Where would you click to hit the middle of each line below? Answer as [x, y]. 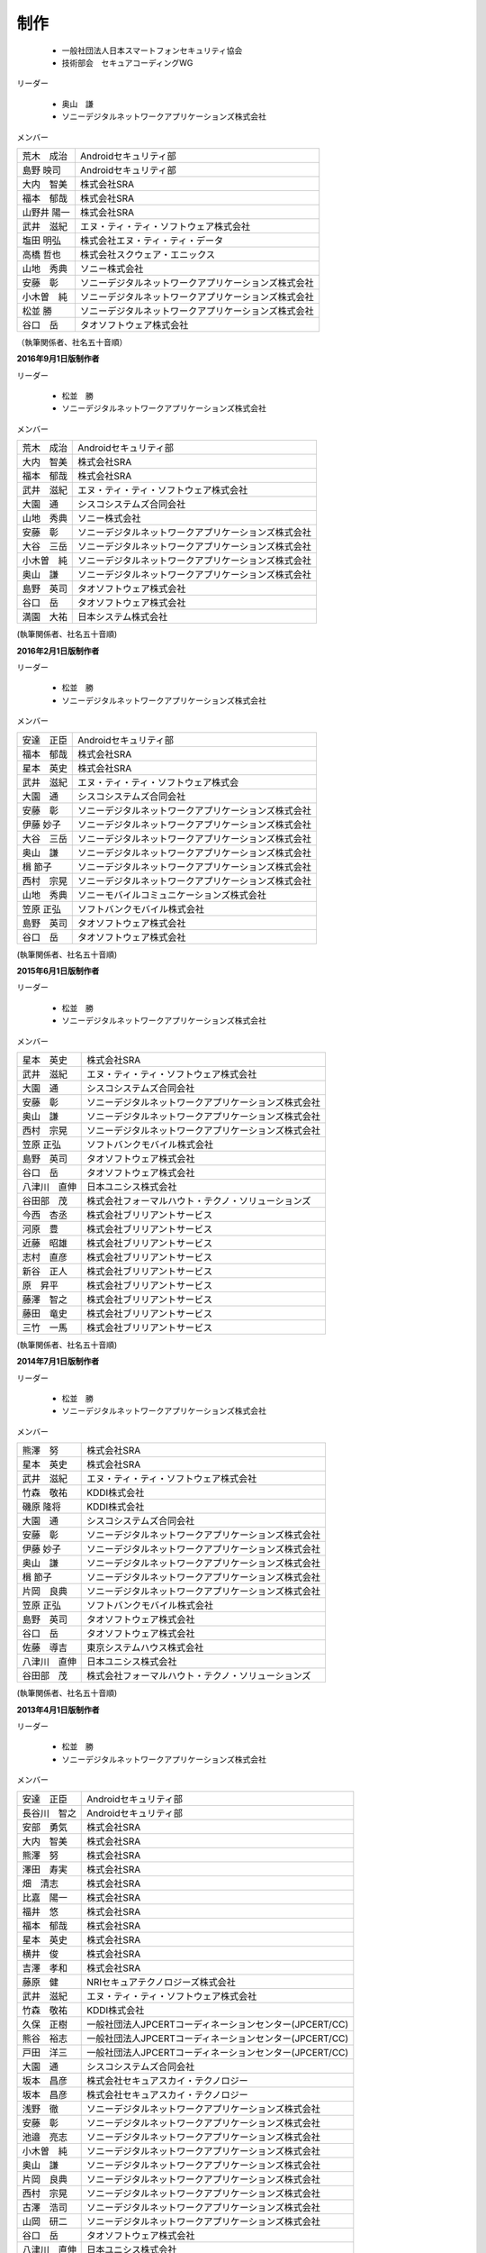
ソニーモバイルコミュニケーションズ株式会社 [172, 895]
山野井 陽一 [46, 212]
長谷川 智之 [49, 1813]
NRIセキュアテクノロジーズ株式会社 [161, 1982]
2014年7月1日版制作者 [58, 1362]
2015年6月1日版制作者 [58, 971]
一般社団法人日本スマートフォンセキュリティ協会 [152, 50]
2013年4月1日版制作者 [58, 1710]
